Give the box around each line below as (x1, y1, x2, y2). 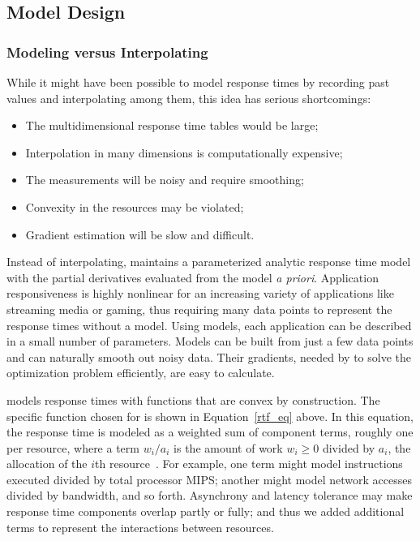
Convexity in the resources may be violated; (25, 198, 244, 215)
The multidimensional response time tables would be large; (25, 117, 319, 134)
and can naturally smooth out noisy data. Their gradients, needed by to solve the (6, 348, 411, 365)
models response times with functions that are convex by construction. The (6, 391, 380, 408)
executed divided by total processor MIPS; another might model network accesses (6, 470, 413, 487)
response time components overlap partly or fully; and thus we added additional (6, 503, 405, 520)
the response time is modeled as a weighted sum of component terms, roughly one (6, 423, 414, 440)
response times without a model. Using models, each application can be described (6, 316, 412, 333)
